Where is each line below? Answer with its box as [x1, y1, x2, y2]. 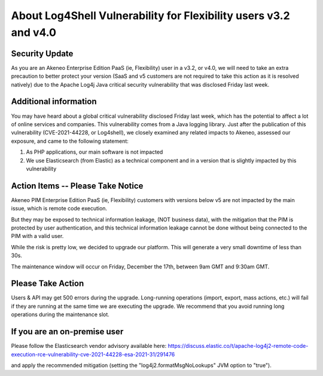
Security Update [11, 48, 74, 59]
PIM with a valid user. [11, 233, 64, 240]
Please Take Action [11, 279, 84, 289]
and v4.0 [11, 26, 57, 39]
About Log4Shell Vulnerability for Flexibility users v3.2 [11, 9, 290, 22]
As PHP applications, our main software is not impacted [26, 148, 163, 155]
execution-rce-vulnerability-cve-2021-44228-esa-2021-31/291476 [11, 350, 175, 358]
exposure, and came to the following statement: [11, 137, 129, 145]
